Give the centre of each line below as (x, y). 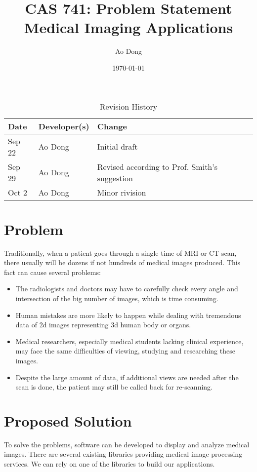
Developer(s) (64, 126)
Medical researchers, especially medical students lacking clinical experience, (129, 341)
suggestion (115, 178)
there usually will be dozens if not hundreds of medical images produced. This (122, 262)
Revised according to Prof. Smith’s (157, 166)
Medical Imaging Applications (128, 27)
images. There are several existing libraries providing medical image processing (123, 454)
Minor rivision (122, 192)
